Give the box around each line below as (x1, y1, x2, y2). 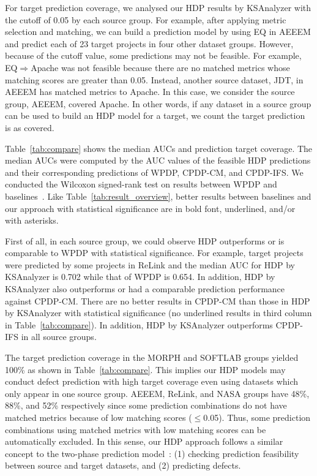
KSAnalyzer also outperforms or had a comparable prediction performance (5, 282, 285, 295)
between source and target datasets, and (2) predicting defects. (5, 459, 241, 472)
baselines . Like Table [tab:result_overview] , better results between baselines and (5, 189, 311, 202)
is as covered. (5, 121, 54, 134)
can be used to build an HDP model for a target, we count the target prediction (5, 109, 305, 122)
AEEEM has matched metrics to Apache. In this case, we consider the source (5, 85, 295, 98)
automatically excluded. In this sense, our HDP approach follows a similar (5, 435, 283, 448)
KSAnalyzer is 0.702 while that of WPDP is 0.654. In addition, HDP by (5, 270, 275, 283)
